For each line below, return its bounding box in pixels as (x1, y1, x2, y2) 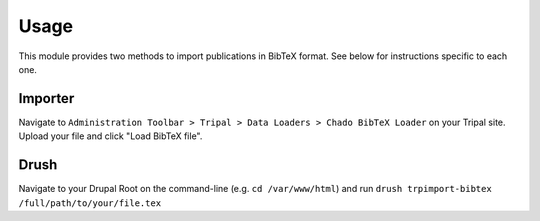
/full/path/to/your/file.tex (18, 197, 162, 209)
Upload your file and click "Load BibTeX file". (18, 130, 203, 142)
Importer (18, 90, 75, 107)
